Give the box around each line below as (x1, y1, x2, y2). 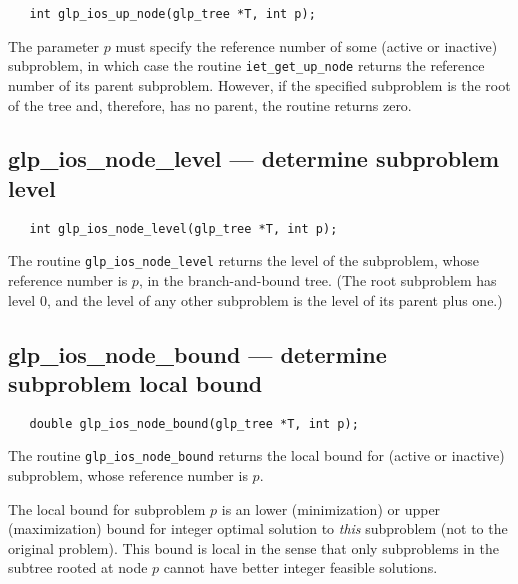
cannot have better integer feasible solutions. (163, 557, 438, 578)
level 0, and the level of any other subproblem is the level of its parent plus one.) (8, 289, 503, 310)
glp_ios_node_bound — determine (8, 338, 387, 369)
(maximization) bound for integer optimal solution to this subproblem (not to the (8, 518, 508, 539)
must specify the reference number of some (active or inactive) (115, 35, 498, 56)
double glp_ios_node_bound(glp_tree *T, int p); (29, 416, 359, 431)
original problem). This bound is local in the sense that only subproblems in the (8, 537, 500, 558)
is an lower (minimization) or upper (221, 498, 441, 519)
